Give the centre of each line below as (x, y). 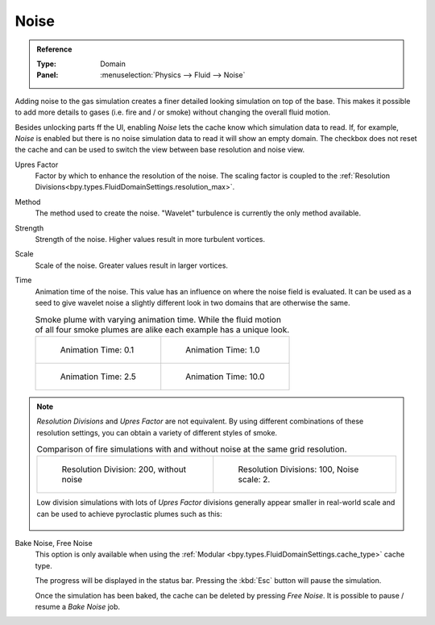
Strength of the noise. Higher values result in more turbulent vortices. (150, 240)
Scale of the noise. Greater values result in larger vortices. (132, 265)
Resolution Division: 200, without (124, 469)
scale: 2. (254, 480)
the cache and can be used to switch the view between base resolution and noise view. (160, 150)
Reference (54, 49)
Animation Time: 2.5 (98, 377)
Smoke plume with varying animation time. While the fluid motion (158, 319)
